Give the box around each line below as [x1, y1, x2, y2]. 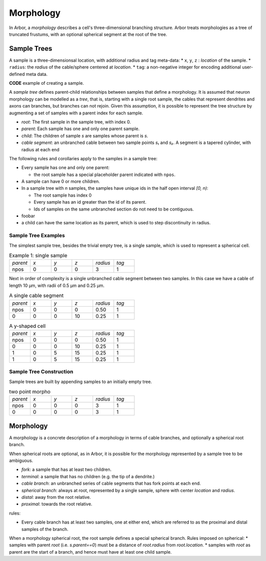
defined [9, 71, 25, 77]
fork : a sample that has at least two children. [21, 466, 112, 473]
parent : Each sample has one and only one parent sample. [21, 126, 140, 132]
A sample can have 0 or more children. [21, 178, 100, 184]
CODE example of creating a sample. [9, 80, 84, 86]
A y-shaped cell [9, 322, 46, 329]
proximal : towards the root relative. [21, 501, 93, 507]
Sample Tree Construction [9, 368, 73, 375]
